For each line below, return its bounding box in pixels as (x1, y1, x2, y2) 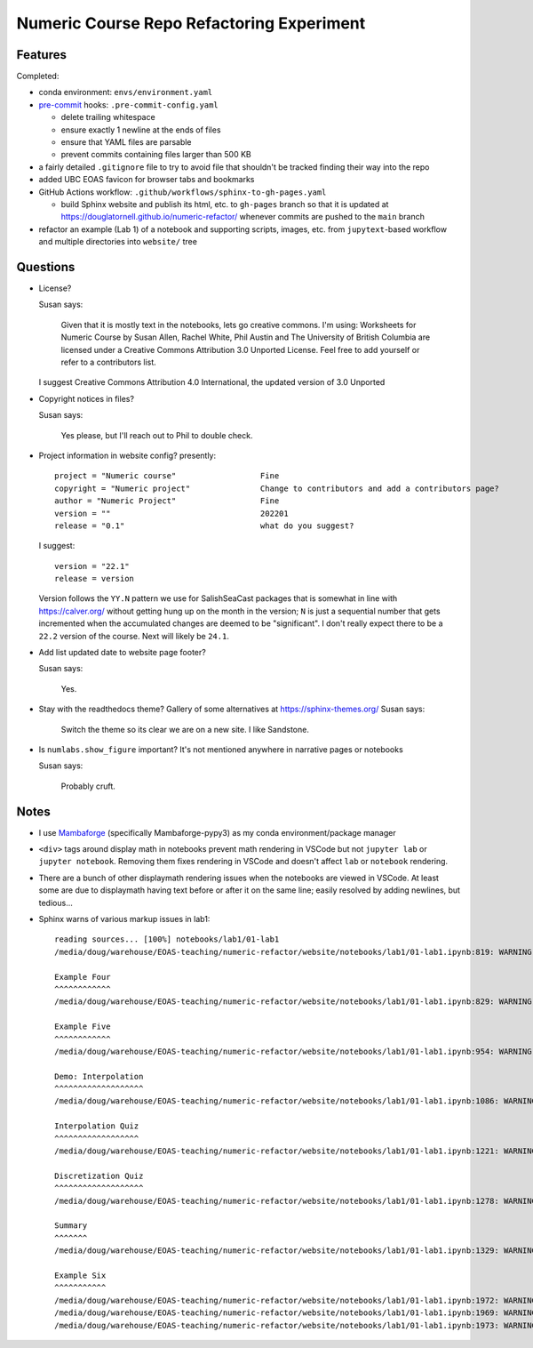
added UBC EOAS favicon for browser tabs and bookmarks (38, 174, 255, 185)
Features (16, 47, 67, 62)
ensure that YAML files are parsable (60, 137, 192, 148)
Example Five (54, 1022, 111, 1031)
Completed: (16, 71, 60, 82)
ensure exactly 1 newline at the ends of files (60, 124, 221, 135)
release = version (54, 574, 135, 584)
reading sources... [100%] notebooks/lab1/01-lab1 (54, 935, 280, 944)
